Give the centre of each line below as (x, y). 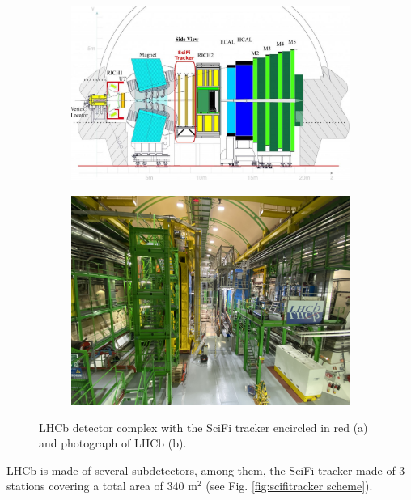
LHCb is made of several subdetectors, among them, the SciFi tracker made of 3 (206, 470)
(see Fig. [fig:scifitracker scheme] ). (289, 486)
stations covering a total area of (85, 486)
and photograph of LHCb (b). (113, 443)
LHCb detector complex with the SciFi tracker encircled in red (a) (203, 427)
